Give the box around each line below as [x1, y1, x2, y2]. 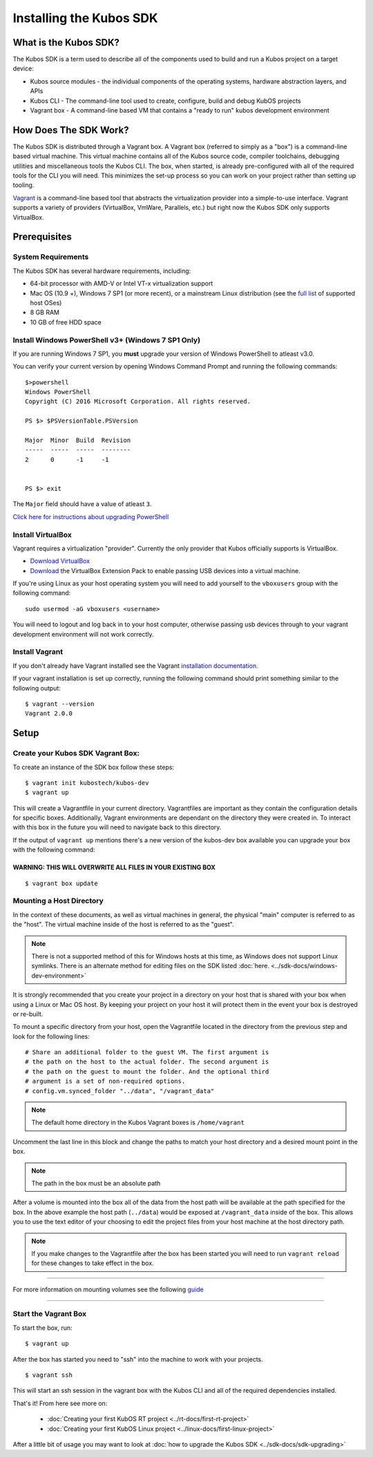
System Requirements [12, 252, 89, 262]
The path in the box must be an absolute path [31, 1179, 161, 1187]
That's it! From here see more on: [12, 1399, 108, 1407]
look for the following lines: [12, 1032, 90, 1041]
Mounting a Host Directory [12, 896, 104, 906]
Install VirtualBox [12, 530, 73, 539]
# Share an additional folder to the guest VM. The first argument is [25, 1048, 269, 1056]
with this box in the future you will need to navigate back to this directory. [12, 823, 222, 831]
